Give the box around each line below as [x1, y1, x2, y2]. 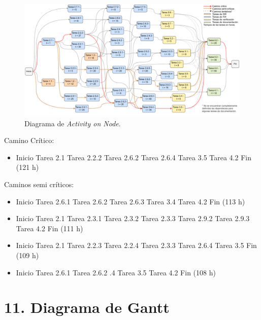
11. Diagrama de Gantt [4, 297, 170, 317]
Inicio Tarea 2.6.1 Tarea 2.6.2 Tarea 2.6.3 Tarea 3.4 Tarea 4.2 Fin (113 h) [16, 196, 245, 206]
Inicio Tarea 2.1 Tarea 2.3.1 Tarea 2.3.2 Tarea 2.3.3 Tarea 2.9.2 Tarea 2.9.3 [16, 213, 250, 224]
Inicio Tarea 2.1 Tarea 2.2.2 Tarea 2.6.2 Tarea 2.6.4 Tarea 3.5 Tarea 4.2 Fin [16, 152, 251, 162]
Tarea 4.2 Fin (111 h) [16, 223, 83, 233]
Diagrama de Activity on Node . [24, 118, 121, 128]
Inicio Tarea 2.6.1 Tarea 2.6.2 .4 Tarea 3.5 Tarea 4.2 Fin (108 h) [16, 267, 216, 277]
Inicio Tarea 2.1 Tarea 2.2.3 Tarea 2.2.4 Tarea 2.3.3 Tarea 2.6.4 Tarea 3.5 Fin [16, 240, 257, 251]
